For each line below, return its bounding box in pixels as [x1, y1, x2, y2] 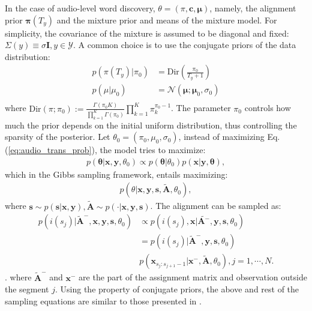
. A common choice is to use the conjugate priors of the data [73, 38, 296, 51]
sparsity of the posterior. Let [5, 130, 110, 143]
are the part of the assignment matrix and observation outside [79, 271, 307, 283]
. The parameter [171, 101, 231, 114]
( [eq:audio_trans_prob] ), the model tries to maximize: [5, 143, 206, 156]
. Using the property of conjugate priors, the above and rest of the [55, 283, 299, 295]
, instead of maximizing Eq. [178, 130, 280, 143]
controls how [244, 101, 291, 114]
